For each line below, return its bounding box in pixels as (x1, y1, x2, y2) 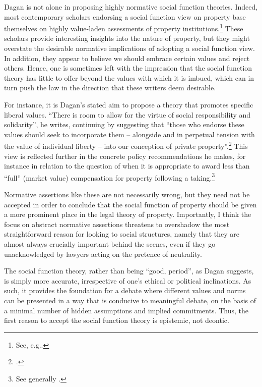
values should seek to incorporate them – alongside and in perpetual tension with (4, 129, 255, 139)
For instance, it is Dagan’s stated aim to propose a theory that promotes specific (4, 99, 253, 109)
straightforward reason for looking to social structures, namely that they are (4, 229, 239, 239)
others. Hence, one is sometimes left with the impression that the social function (4, 63, 252, 73)
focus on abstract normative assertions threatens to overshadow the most (4, 218, 230, 229)
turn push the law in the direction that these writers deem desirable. (4, 82, 216, 93)
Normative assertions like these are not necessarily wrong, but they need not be (4, 189, 250, 200)
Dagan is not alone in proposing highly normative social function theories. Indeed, (4, 2, 258, 12)
